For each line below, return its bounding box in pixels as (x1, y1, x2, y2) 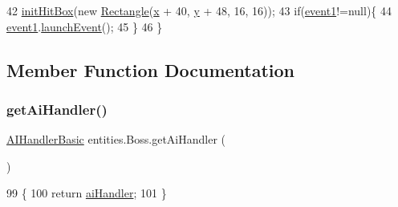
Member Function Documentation (6, 57, 295, 82)
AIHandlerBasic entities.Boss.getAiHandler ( (6, 131, 225, 148)
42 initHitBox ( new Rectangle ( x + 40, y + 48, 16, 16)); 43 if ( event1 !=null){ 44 (6, 2, 392, 18)
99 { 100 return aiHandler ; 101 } (6, 185, 167, 201)
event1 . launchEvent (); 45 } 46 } (6, 18, 163, 34)
